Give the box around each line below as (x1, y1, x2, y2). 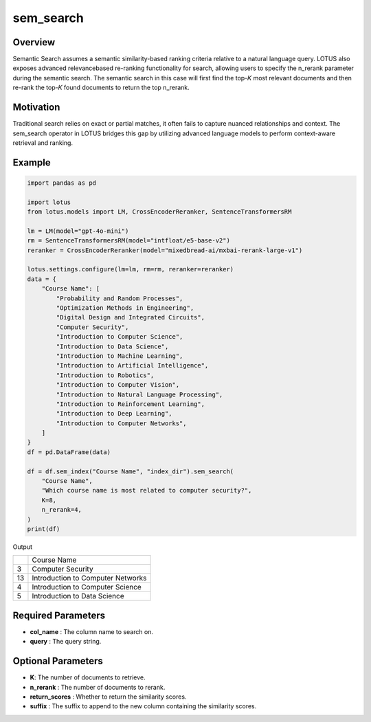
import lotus (27, 198, 71, 206)
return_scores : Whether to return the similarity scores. (30, 692, 187, 701)
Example (12, 157, 51, 168)
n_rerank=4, (41, 506, 82, 514)
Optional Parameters (12, 655, 103, 667)
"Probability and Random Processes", (56, 294, 183, 302)
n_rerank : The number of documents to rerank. (30, 683, 166, 691)
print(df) (27, 525, 60, 532)
